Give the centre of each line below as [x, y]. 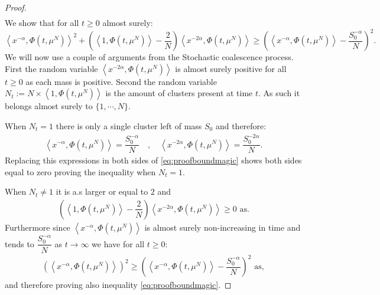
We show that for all [42, 23]
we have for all [118, 243]
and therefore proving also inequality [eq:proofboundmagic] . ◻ [118, 285]
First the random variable [51, 68]
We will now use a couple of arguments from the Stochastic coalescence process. [149, 57]
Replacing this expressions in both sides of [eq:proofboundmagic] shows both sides [153, 160]
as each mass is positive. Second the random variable [121, 81]
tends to [20, 243]
